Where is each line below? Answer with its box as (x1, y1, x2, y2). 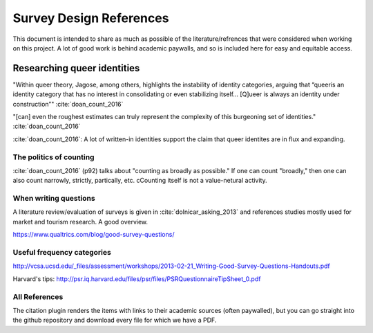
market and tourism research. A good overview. (12, 217, 149, 226)
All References (12, 291, 64, 301)
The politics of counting (12, 152, 95, 162)
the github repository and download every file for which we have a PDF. (12, 316, 217, 325)
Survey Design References (12, 10, 169, 26)
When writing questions (12, 194, 96, 204)
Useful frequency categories (12, 248, 112, 258)
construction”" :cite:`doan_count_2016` (12, 100, 124, 108)
